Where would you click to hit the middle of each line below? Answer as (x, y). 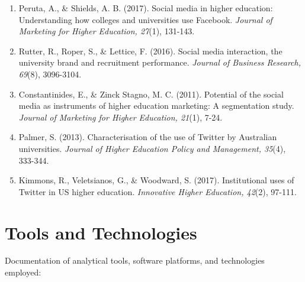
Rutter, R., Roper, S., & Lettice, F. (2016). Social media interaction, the (150, 51)
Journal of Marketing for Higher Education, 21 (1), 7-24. (121, 117)
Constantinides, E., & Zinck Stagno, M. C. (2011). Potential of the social (151, 94)
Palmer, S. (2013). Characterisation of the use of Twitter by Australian (148, 137)
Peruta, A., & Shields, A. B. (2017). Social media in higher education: (146, 8)
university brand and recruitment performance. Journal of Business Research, (160, 62)
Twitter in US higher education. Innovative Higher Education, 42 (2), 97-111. (158, 191)
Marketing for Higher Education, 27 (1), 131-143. (107, 31)
